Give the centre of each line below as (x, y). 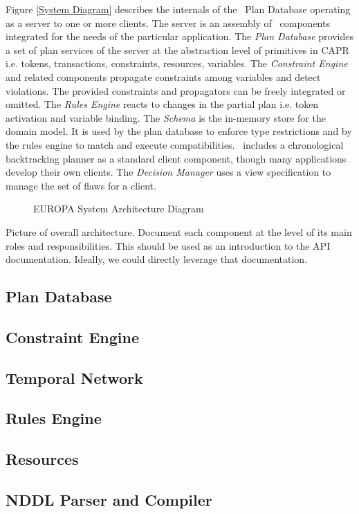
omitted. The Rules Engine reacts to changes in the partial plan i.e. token (162, 104)
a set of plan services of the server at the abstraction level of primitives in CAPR (177, 49)
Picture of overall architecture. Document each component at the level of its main (179, 231)
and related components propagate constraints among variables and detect (163, 76)
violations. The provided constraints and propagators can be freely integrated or (176, 90)
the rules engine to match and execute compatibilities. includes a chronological (175, 144)
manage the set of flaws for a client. (81, 185)
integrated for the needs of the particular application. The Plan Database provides (180, 36)
